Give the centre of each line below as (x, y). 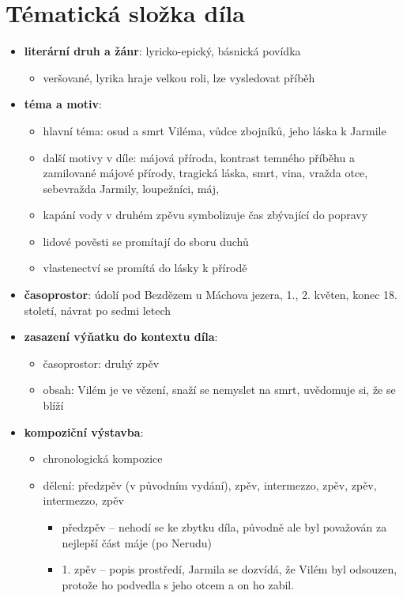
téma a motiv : (63, 104)
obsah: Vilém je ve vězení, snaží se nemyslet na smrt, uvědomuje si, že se (219, 390)
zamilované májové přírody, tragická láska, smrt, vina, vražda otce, (205, 173)
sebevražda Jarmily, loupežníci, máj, (131, 188)
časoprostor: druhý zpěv (101, 363)
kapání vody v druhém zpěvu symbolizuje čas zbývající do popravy (205, 215)
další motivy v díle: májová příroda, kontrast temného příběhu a (199, 157)
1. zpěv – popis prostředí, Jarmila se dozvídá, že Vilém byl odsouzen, (230, 569)
